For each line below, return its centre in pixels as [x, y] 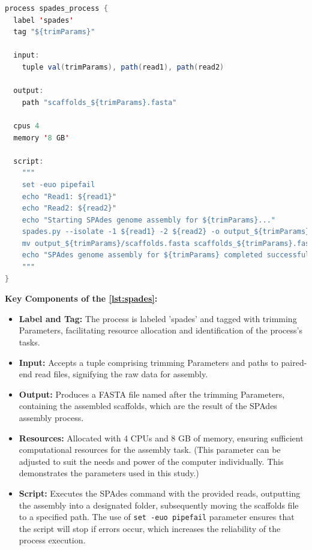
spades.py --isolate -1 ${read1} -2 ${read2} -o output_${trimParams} [166, 232]
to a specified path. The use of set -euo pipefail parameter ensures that [157, 517]
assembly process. [51, 417]
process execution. [52, 540]
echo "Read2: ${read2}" [69, 208]
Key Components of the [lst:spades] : [81, 298]
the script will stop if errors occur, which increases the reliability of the [150, 528]
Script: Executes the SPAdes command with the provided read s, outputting [160, 493]
